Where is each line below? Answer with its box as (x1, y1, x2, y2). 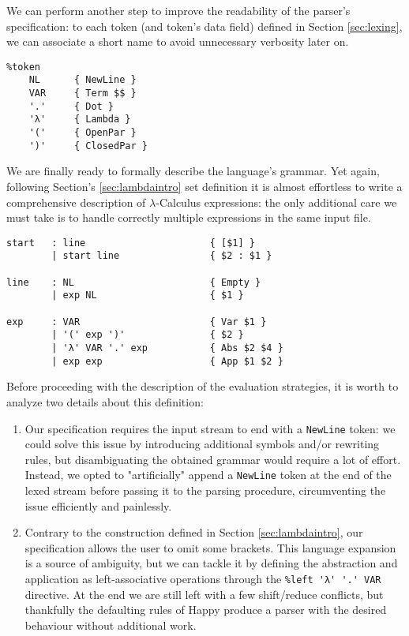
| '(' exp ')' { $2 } (51, 329, 244, 341)
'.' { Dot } (28, 100, 114, 112)
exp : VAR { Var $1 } (6, 316, 267, 327)
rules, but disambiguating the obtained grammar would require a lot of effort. (24, 451, 401, 467)
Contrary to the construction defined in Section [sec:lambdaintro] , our (24, 524, 363, 541)
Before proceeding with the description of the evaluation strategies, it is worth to (6, 378, 399, 395)
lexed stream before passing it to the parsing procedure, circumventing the (24, 482, 386, 498)
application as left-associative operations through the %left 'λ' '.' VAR (24, 570, 381, 586)
